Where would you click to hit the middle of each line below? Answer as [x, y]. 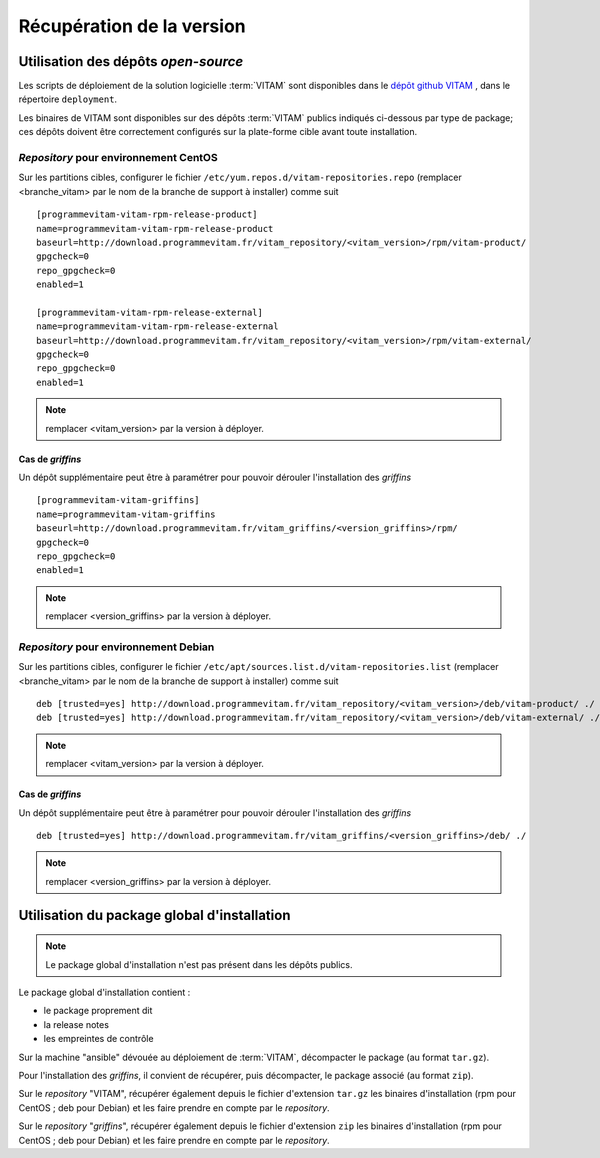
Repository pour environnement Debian [116, 647]
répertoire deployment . [68, 99]
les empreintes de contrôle [98, 1039]
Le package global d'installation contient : [104, 992]
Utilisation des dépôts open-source [131, 61]
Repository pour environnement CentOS [118, 157]
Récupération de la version [132, 26]
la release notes [76, 1024]
